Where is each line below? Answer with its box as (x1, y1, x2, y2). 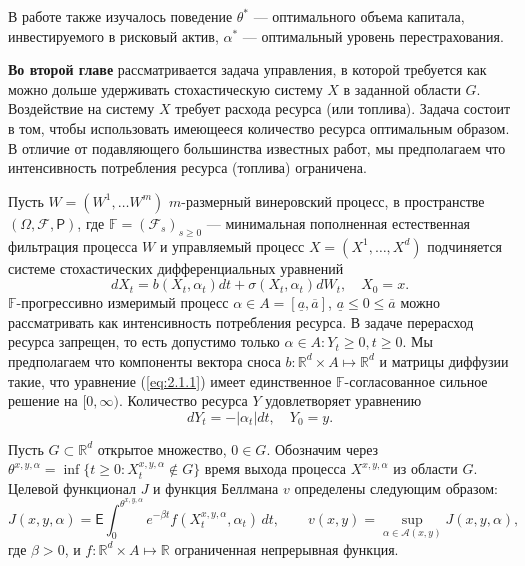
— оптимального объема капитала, (253, 6, 465, 26)
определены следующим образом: (294, 477, 498, 498)
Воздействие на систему (8, 98, 155, 119)
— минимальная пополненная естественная (206, 212, 471, 233)
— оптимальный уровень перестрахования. (242, 25, 504, 46)
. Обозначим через (266, 438, 379, 459)
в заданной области (343, 78, 461, 99)
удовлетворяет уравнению (265, 390, 422, 411)
